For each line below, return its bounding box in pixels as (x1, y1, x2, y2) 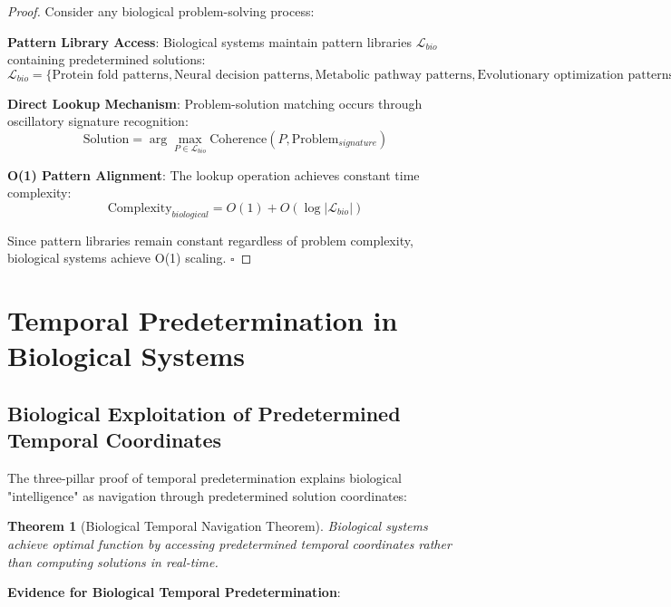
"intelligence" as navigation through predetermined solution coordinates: (7, 486, 408, 505)
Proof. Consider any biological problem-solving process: (7, 2, 315, 20)
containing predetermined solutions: (7, 50, 206, 69)
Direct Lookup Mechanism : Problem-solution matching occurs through (7, 93, 423, 112)
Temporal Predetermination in (7, 302, 398, 339)
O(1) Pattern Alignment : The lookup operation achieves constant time (7, 165, 420, 184)
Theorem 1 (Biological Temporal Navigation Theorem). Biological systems (7, 516, 428, 535)
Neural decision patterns (174, 68, 310, 82)
